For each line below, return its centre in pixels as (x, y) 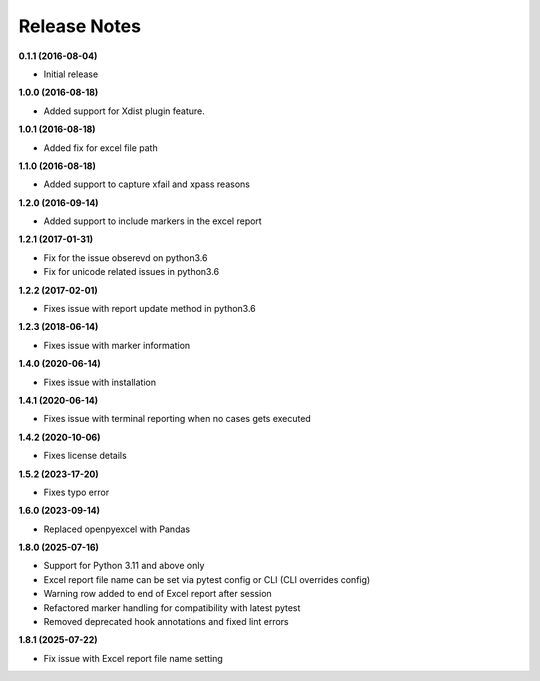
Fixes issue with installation (100, 382)
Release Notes (80, 26)
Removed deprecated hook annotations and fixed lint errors (166, 622)
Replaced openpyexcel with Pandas (116, 529)
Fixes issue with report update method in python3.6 (150, 309)
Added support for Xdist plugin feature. (124, 111)
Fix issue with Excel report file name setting (133, 658)
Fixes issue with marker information (117, 345)
